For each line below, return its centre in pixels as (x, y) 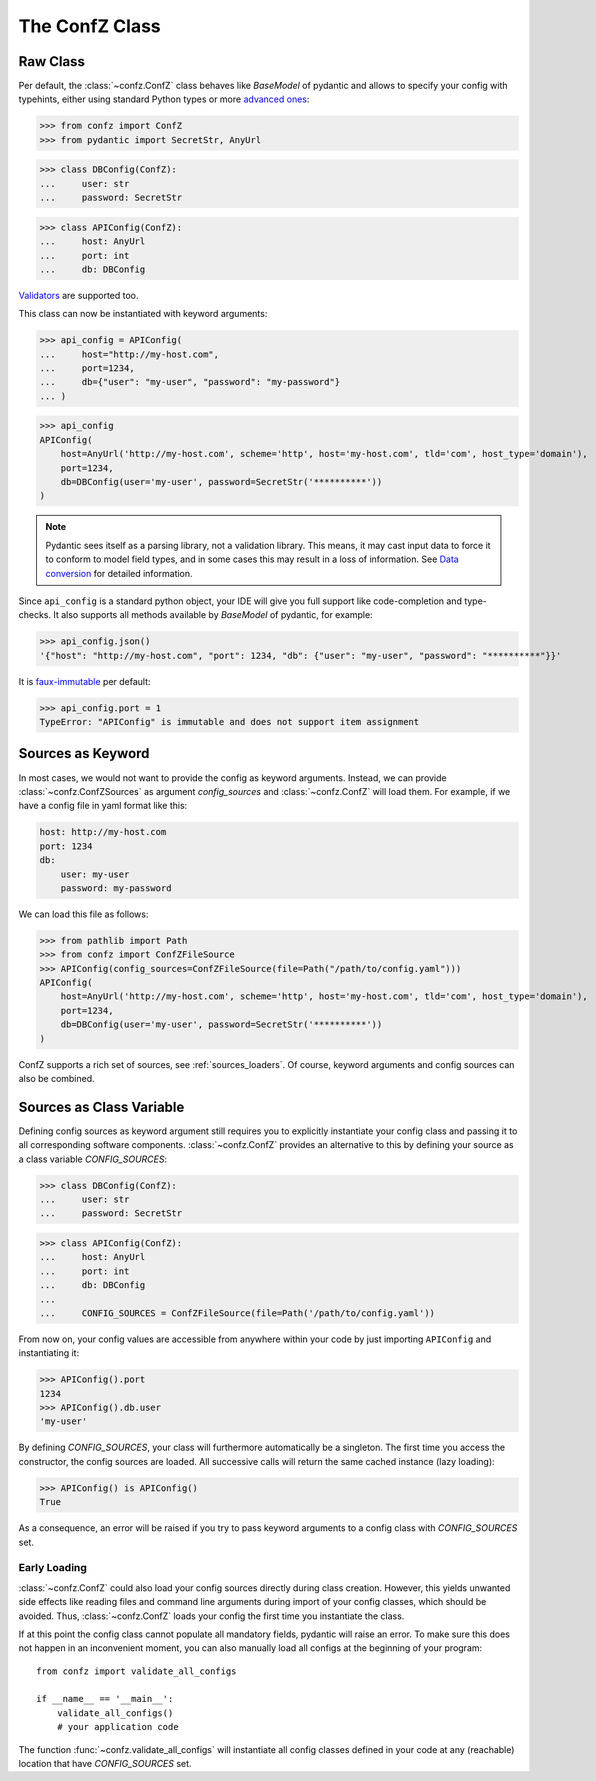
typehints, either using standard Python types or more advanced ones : (164, 99)
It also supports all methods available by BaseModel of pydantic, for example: (213, 615)
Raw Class (51, 61)
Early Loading (52, 1568)
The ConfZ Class (90, 26)
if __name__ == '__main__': (105, 1699)
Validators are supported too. (78, 295)
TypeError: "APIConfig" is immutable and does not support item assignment (229, 722)
